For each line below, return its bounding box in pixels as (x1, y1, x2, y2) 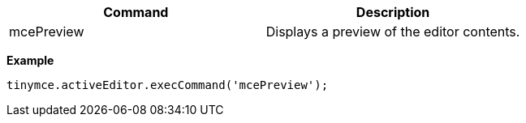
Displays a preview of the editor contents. (265, 23, 520, 40)
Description (356, 4, 430, 20)
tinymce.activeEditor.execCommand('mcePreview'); (6, 78, 329, 91)
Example (6, 53, 54, 67)
